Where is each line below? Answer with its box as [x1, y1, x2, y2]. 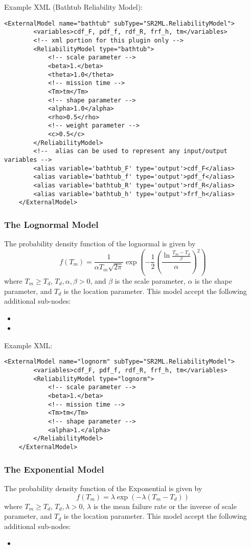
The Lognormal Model [4, 218, 99, 230]
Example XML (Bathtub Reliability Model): [4, 2, 143, 12]
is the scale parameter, [115, 275, 186, 286]
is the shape [195, 275, 232, 286]
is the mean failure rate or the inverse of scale [93, 500, 237, 511]
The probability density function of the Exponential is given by [4, 482, 202, 493]
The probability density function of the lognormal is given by [4, 238, 196, 249]
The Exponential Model [4, 462, 104, 475]
